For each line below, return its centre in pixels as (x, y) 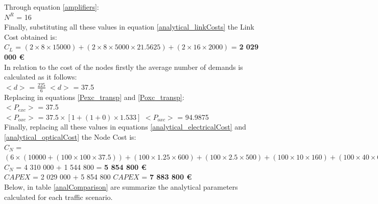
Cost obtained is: (31, 36)
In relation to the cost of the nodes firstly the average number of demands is (124, 67)
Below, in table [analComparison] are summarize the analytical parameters (121, 186)
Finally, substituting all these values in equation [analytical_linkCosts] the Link (129, 27)
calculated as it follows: (41, 77)
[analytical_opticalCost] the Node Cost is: (70, 136)
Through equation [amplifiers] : (52, 7)
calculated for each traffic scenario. (58, 197)
